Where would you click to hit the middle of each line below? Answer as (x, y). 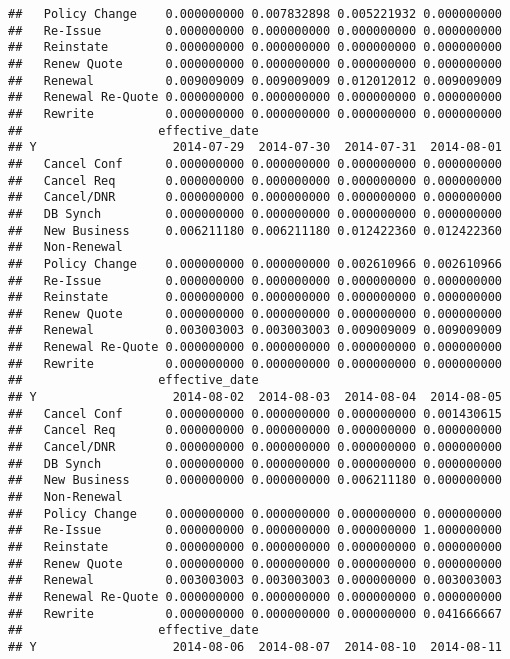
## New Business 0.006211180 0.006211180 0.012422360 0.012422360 (255, 230)
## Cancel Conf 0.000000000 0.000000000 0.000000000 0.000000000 (255, 163)
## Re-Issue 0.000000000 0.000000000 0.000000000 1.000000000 (255, 530)
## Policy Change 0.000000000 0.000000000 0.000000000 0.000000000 (255, 513)
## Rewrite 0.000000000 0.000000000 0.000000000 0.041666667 (255, 613)
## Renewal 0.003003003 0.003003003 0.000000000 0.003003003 (255, 580)
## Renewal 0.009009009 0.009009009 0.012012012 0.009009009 (255, 80)
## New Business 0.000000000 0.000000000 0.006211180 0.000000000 (255, 480)
